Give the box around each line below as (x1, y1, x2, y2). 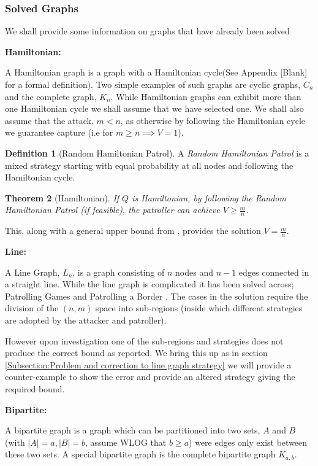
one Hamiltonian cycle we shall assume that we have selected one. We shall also (5, 102, 304, 115)
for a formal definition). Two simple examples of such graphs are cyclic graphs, (5, 78, 301, 90)
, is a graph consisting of (72, 265, 165, 278)
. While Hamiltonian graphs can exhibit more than (110, 90, 301, 103)
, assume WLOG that (85, 435, 167, 448)
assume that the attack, (5, 114, 94, 126)
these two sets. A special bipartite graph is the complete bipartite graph (5, 448, 276, 460)
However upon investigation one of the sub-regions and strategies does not (5, 334, 284, 347)
